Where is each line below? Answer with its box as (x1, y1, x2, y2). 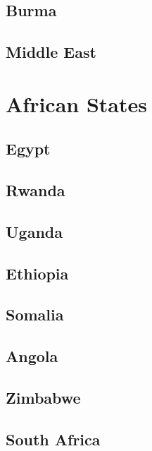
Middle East (6, 41, 96, 63)
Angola (6, 345, 58, 367)
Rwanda (6, 179, 65, 201)
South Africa (6, 428, 101, 450)
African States (6, 89, 147, 118)
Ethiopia (6, 262, 69, 284)
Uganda (6, 220, 63, 242)
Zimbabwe (6, 387, 81, 409)
